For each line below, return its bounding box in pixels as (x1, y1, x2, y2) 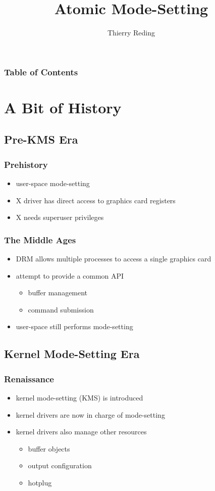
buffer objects (28, 443, 70, 454)
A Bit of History (4, 97, 122, 117)
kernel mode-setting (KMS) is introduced (16, 392, 143, 403)
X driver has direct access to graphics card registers (16, 195, 176, 205)
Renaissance (4, 372, 54, 385)
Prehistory (4, 158, 48, 170)
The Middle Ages (4, 233, 76, 246)
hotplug (28, 477, 52, 487)
